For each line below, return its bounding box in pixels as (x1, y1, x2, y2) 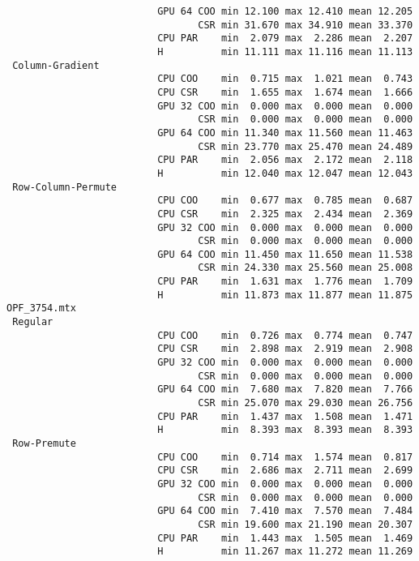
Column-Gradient (12, 59, 100, 71)
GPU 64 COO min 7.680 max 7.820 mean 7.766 (157, 383, 413, 396)
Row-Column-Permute (12, 181, 118, 193)
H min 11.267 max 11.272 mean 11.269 (157, 546, 413, 558)
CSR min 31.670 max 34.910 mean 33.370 (198, 19, 413, 31)
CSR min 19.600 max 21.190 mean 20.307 (198, 518, 413, 530)
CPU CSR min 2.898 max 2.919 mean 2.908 (157, 343, 413, 355)
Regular (12, 316, 53, 328)
